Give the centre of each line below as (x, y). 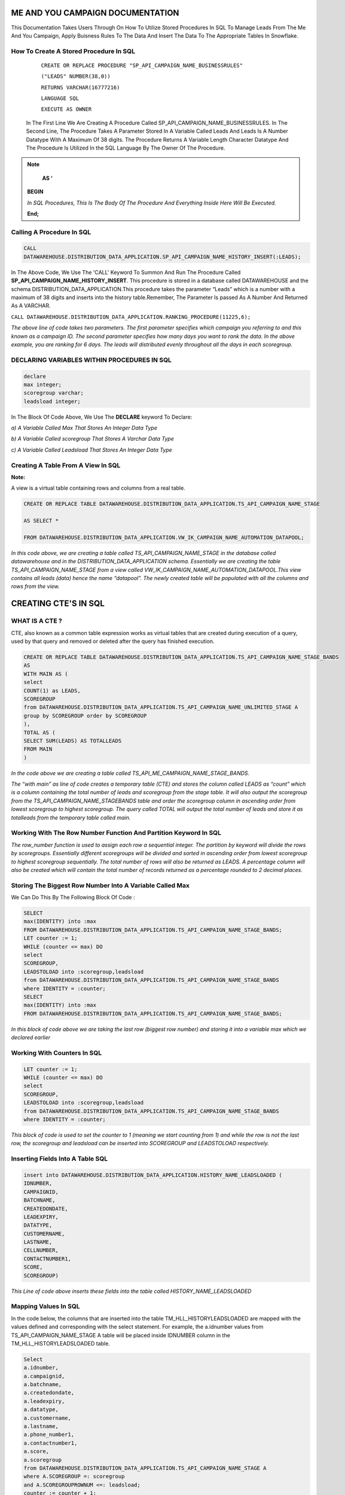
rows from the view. (35, 587)
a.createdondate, (49, 1393)
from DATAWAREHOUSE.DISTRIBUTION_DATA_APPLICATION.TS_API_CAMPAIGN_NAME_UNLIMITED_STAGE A (161, 707)
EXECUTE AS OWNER (66, 109)
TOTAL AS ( (39, 732)
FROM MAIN (38, 749)
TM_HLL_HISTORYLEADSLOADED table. (60, 1343)
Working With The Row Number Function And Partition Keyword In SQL (116, 833)
